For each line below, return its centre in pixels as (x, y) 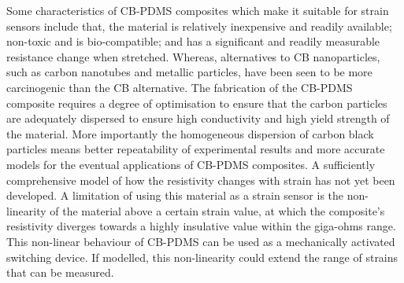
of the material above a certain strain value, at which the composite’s (217, 210)
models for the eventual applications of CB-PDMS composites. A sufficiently (191, 164)
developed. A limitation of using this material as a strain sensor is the (175, 195)
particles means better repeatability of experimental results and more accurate (196, 149)
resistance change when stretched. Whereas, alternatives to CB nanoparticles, (193, 56)
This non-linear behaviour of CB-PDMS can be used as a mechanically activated (201, 241)
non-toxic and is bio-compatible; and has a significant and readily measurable (193, 41)
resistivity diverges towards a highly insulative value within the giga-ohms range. (201, 226)
